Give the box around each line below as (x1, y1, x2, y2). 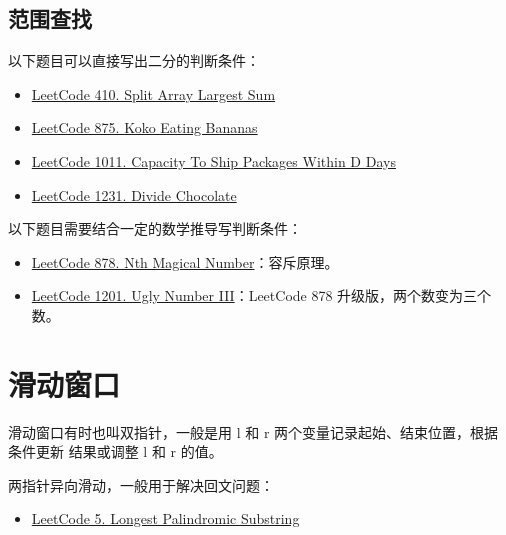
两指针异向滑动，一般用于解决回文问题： (8, 474, 274, 495)
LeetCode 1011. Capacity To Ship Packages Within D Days (31, 150, 396, 171)
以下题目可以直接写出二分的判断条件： (8, 50, 260, 71)
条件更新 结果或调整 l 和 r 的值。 (8, 441, 223, 462)
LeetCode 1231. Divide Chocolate (31, 184, 237, 205)
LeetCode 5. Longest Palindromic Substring (31, 508, 300, 529)
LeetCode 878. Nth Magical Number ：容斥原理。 (31, 251, 339, 272)
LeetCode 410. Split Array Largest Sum (31, 83, 276, 104)
